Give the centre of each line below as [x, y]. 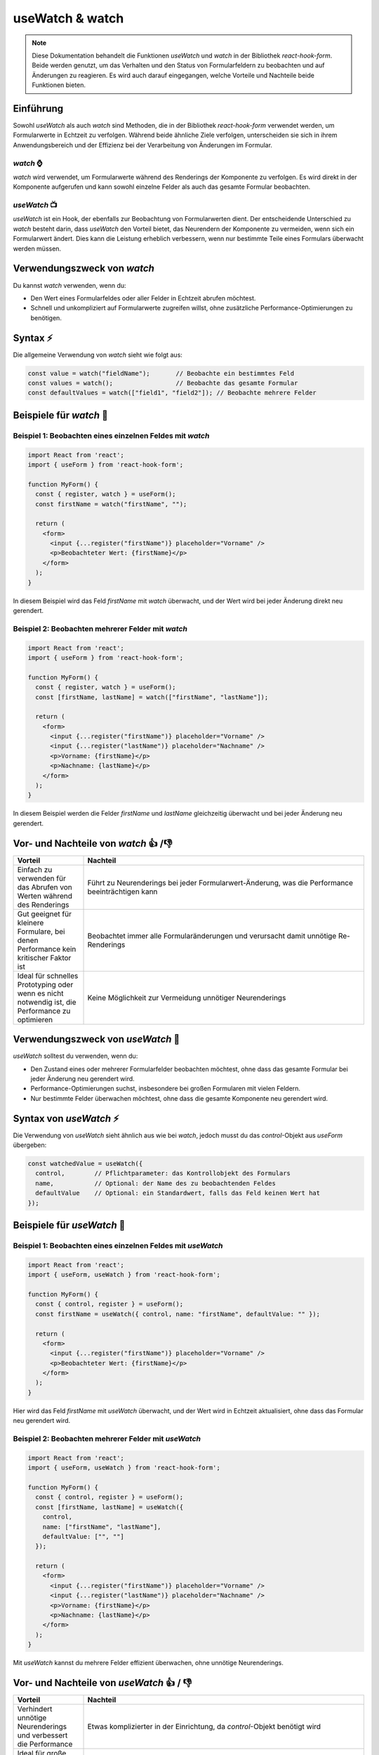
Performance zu [44, 1011]
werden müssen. [37, 249]
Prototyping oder [45, 984]
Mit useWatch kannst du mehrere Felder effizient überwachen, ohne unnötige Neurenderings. [148, 1663]
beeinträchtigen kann [122, 892]
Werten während [45, 896]
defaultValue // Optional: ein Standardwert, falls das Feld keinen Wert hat [178, 1193]
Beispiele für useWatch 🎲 [69, 1225]
